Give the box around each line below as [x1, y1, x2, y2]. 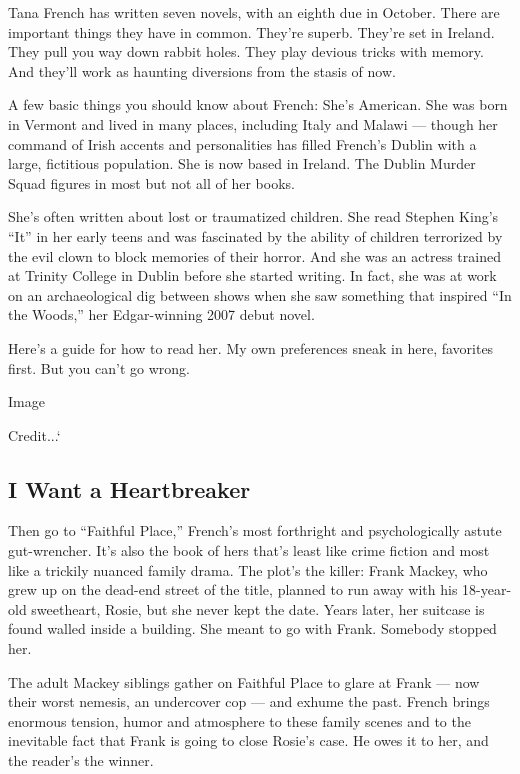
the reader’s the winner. [8, 750, 154, 771]
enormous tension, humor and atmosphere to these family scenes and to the [8, 710, 471, 731]
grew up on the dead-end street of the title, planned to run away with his [8, 579, 458, 600]
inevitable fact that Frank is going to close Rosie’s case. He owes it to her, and [8, 730, 489, 751]
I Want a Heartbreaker [8, 473, 251, 504]
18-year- [462, 579, 512, 600]
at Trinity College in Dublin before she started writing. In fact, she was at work [8, 265, 497, 286]
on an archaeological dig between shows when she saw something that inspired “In [8, 284, 512, 305]
